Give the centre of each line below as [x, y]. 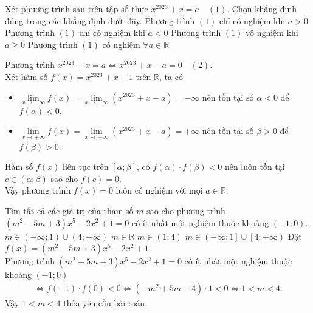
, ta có [171, 76]
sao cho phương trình [186, 210]
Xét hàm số [26, 76]
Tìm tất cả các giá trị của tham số [69, 210]
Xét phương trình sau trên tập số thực [77, 8]
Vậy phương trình [38, 190]
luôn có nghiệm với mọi [159, 190]
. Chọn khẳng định [262, 8]
